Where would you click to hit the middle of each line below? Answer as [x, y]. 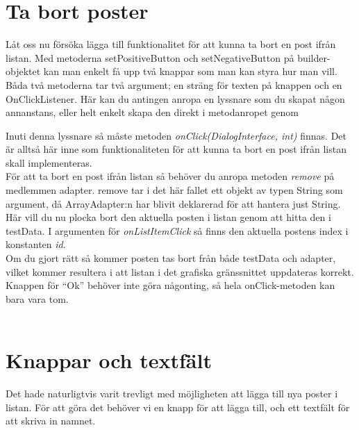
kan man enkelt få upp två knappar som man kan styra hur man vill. [190, 71]
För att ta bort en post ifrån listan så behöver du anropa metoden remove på [170, 176]
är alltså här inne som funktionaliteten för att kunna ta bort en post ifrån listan [176, 149]
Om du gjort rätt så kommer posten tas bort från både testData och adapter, [171, 258]
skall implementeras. [49, 162]
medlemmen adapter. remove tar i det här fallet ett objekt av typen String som [174, 190]
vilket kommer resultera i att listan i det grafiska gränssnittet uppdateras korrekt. [180, 271]
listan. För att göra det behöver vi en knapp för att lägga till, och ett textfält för [178, 407]
